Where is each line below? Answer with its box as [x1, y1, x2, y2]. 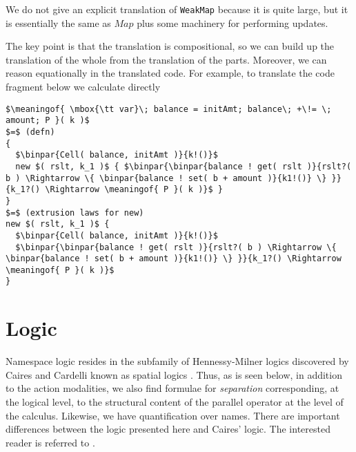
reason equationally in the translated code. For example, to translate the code [6, 66, 335, 80]
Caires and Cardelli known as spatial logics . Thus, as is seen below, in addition [6, 367, 342, 382]
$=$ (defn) [6, 126, 55, 137]
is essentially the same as [6, 15, 111, 30]
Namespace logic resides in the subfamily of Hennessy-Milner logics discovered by [6, 354, 349, 368]
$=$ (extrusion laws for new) [6, 207, 144, 218]
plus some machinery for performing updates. [137, 15, 328, 30]
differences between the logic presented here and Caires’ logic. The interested [6, 422, 330, 436]
